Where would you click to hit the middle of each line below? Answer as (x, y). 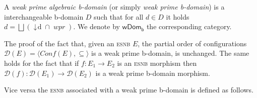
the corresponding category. (189, 26)
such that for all (119, 16)
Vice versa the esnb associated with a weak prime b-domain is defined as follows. (129, 90)
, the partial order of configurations (192, 43)
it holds (178, 16)
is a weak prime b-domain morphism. (153, 73)
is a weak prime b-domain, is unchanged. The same (170, 53)
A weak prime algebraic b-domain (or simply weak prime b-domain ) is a (114, 7)
